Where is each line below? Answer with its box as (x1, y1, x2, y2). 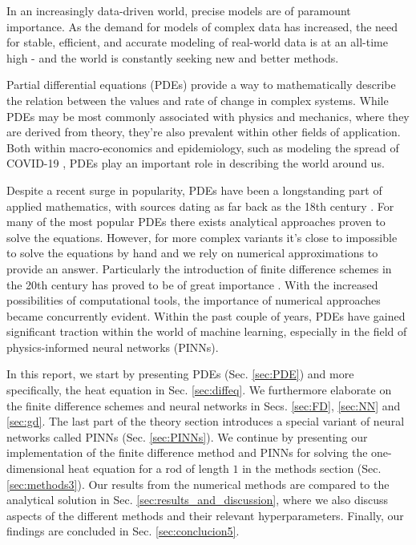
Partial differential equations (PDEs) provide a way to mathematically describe (6, 76, 396, 93)
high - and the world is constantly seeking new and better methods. (6, 49, 339, 66)
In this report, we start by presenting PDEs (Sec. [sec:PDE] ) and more (6, 365, 354, 382)
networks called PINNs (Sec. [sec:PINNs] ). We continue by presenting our (6, 428, 368, 445)
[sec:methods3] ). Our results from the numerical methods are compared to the (6, 475, 390, 492)
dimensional (6, 460, 65, 477)
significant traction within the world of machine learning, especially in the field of (6, 323, 407, 340)
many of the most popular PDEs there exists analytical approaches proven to (6, 213, 386, 230)
